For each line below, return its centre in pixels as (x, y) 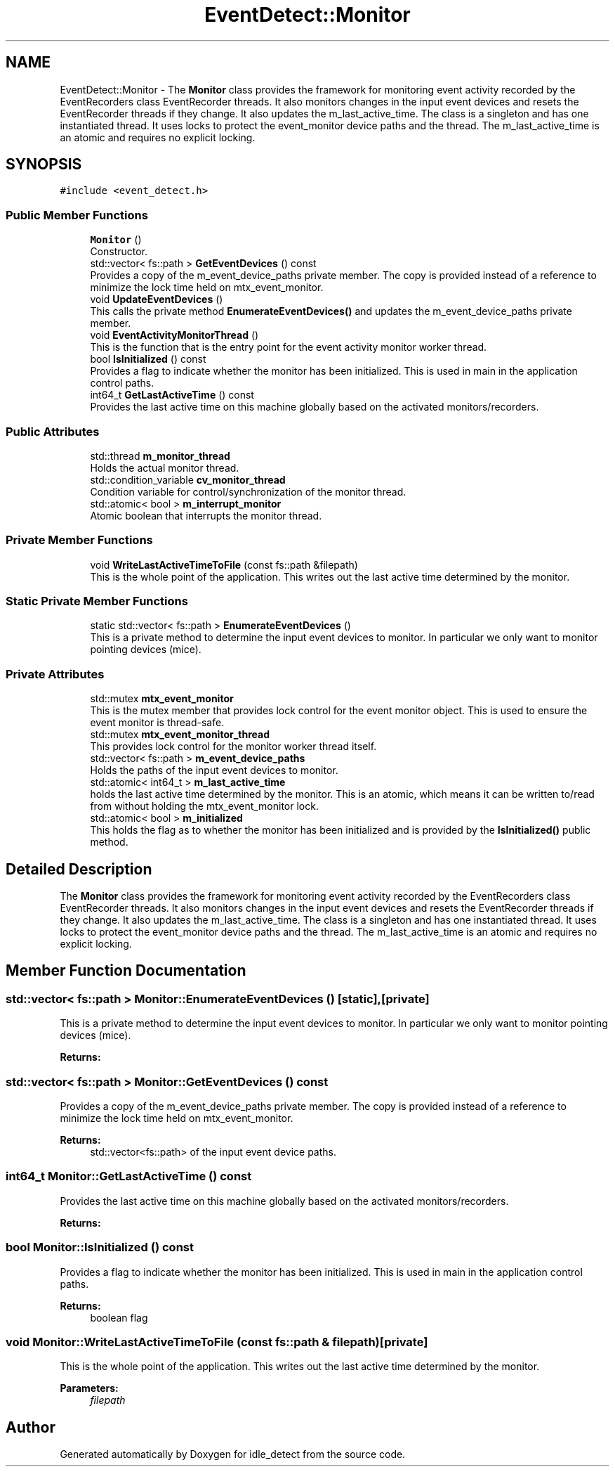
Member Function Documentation (126, 971)
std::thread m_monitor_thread (160, 456)
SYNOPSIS (44, 164)
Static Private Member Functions (97, 601)
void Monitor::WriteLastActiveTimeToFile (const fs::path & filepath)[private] (217, 1342)
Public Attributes (53, 431)
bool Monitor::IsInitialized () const (100, 1247)
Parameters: (89, 1388)
